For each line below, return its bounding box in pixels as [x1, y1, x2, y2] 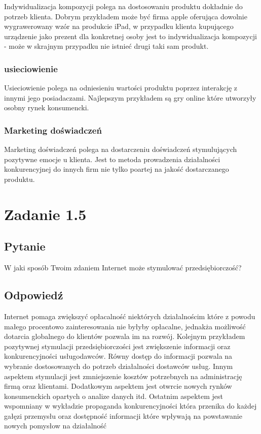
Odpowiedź [4, 287, 63, 303]
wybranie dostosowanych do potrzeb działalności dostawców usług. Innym [4, 360, 233, 371]
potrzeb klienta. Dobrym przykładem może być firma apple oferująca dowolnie [4, 11, 247, 21]
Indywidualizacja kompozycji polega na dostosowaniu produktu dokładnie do [4, 1, 243, 11]
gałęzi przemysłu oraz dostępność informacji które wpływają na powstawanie [4, 410, 242, 421]
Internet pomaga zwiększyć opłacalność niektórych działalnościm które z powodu [4, 311, 255, 321]
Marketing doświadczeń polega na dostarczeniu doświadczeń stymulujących [4, 144, 237, 154]
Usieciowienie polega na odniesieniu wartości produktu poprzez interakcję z [4, 82, 238, 93]
